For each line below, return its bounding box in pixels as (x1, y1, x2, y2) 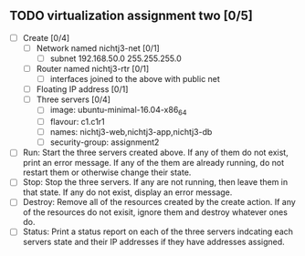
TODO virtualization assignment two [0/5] (9, 8, 253, 24)
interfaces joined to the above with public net (49, 74, 221, 85)
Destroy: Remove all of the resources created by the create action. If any (22, 197, 297, 208)
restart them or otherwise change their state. (22, 167, 192, 178)
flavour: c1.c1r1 (49, 117, 105, 128)
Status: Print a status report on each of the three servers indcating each (22, 226, 294, 237)
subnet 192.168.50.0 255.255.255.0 (49, 53, 182, 64)
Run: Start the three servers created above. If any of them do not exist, (22, 147, 289, 159)
